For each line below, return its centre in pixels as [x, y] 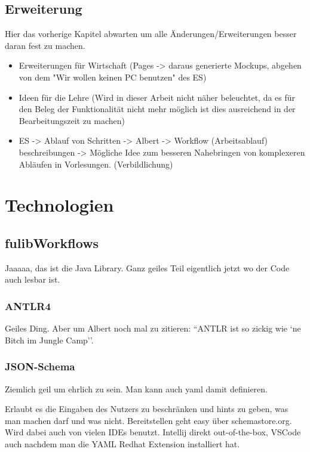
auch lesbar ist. [33, 279]
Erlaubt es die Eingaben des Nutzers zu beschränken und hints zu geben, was [147, 409]
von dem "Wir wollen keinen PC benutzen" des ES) [113, 77]
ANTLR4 [28, 306]
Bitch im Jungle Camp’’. [49, 340]
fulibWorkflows [52, 242]
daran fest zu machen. [45, 45]
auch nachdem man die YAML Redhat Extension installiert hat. [122, 443]
